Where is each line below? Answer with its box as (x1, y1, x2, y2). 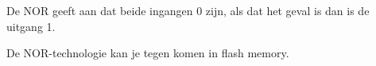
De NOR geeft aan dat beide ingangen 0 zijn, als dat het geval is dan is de (6, 2, 370, 18)
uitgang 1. (6, 17, 56, 34)
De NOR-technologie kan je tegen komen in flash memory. (6, 45, 289, 61)
